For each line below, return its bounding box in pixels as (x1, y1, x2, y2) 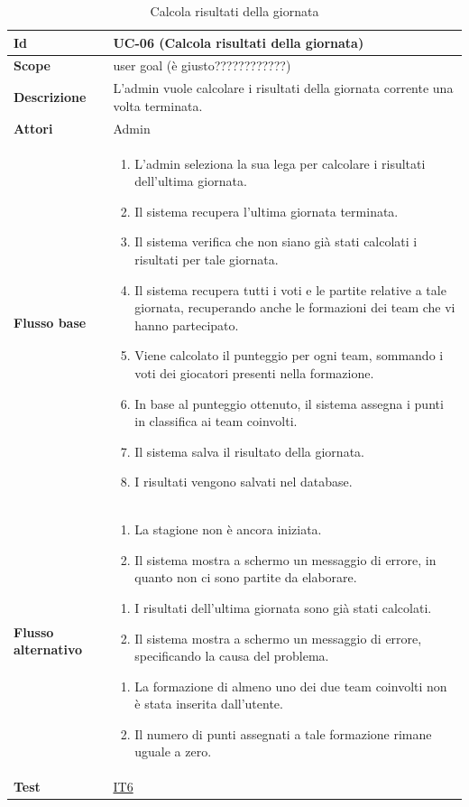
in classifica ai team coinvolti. (134, 412, 298, 431)
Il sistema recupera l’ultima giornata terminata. (134, 201, 399, 220)
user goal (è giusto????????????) (113, 56, 291, 75)
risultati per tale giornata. (134, 249, 279, 268)
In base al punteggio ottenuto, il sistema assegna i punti (134, 394, 444, 413)
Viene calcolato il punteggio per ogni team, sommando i (134, 346, 444, 365)
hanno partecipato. (134, 315, 239, 334)
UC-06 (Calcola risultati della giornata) (113, 32, 364, 51)
